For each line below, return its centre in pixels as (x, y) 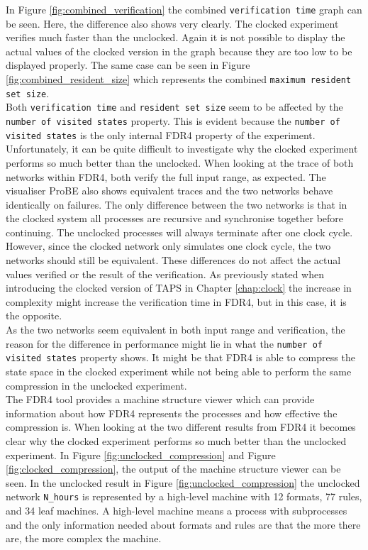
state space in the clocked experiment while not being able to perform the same (179, 371)
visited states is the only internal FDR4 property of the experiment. (161, 134)
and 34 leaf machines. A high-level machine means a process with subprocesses (177, 510)
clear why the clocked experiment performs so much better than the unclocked (176, 440)
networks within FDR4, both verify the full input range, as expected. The (166, 176)
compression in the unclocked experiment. (96, 385)
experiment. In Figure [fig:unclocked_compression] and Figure (141, 455)
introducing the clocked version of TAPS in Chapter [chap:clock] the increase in (179, 288)
